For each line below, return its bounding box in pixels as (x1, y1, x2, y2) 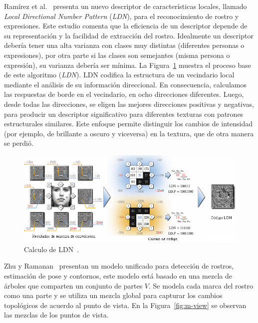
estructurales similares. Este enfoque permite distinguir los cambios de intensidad (4, 118, 253, 129)
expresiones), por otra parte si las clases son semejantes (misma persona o (4, 49, 230, 60)
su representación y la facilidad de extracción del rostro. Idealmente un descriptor (4, 30, 254, 40)
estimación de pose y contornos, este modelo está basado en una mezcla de (4, 270, 232, 281)
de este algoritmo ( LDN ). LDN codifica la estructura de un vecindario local (4, 69, 235, 80)
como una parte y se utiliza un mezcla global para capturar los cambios (4, 290, 223, 301)
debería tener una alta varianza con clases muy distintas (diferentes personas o (4, 40, 245, 50)
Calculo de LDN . (24, 244, 79, 254)
